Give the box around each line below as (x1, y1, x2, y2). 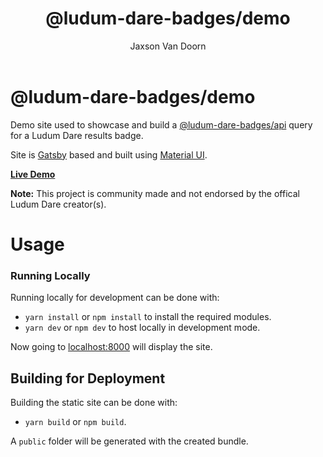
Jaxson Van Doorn (129, 40, 207, 52)
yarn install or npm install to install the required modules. (24, 311, 272, 323)
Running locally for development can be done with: (10, 292, 220, 304)
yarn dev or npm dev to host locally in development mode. (24, 322, 261, 334)
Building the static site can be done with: (10, 396, 178, 408)
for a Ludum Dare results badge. (10, 129, 144, 141)
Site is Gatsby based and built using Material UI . (10, 148, 208, 161)
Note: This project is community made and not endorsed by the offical (10, 187, 300, 199)
